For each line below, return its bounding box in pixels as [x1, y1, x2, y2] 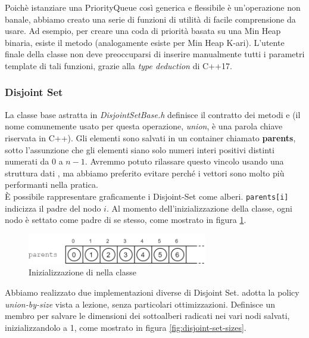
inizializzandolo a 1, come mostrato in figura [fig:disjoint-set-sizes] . [5, 321, 246, 333]
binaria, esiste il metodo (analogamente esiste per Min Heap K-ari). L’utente [5, 36, 285, 48]
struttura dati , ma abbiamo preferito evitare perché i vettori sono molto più [5, 166, 285, 179]
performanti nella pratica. [5, 178, 98, 191]
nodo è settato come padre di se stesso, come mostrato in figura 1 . [5, 213, 246, 226]
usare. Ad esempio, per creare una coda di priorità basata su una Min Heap [5, 24, 281, 37]
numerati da [5, 155, 49, 168]
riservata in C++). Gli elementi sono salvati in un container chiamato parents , [5, 131, 296, 144]
